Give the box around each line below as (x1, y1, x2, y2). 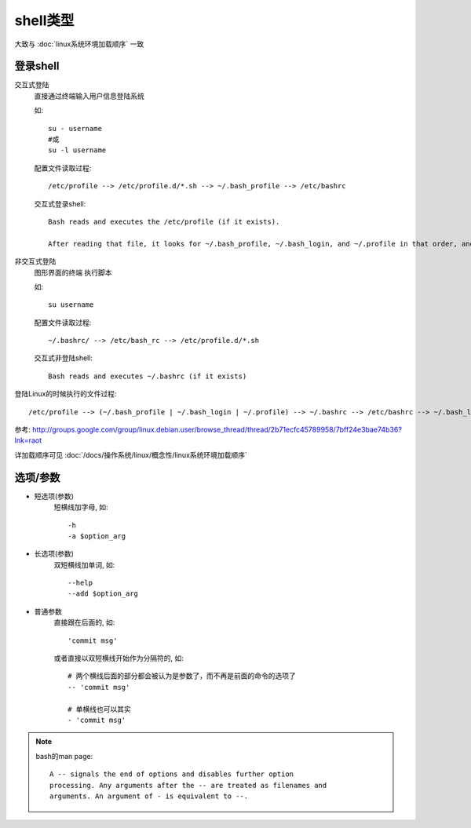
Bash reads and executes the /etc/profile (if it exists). (48, 217, 280, 226)
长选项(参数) (34, 549, 75, 559)
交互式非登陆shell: (34, 353, 93, 363)
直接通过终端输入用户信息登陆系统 (34, 91, 144, 100)
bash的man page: (35, 751, 93, 761)
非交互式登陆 (14, 257, 57, 266)
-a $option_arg (68, 531, 126, 541)
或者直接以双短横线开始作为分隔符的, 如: (53, 654, 184, 663)
